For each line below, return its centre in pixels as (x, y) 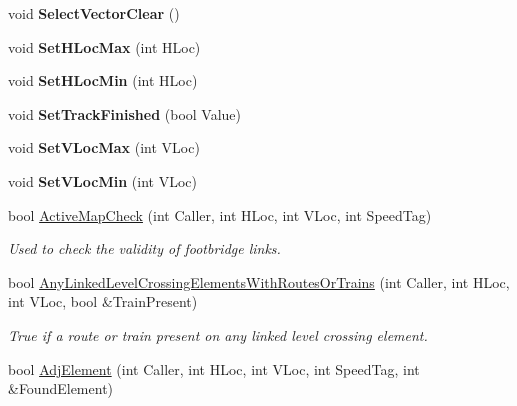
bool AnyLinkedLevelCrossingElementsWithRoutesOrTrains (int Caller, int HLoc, (259, 281)
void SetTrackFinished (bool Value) (124, 113)
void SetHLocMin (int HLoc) (103, 80)
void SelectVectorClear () (94, 13)
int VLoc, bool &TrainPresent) (103, 301)
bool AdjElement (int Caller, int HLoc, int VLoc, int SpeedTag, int (214, 368)
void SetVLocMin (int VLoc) (102, 180)
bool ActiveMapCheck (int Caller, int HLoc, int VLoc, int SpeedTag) (220, 214)
